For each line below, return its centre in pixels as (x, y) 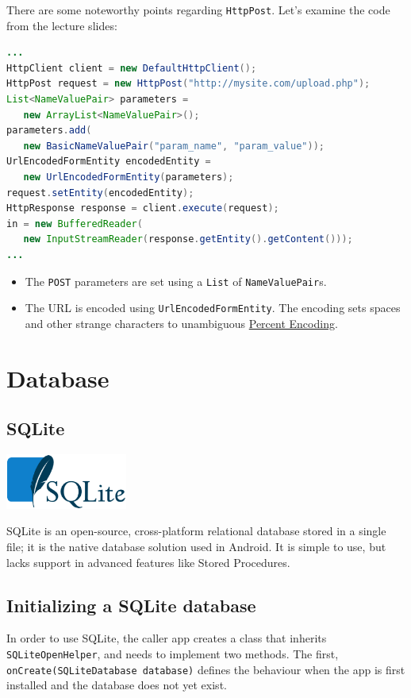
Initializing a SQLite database (131, 605)
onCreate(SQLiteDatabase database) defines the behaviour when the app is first (206, 669)
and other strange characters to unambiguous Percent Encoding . (181, 323)
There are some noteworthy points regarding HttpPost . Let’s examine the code (198, 10)
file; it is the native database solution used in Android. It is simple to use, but (196, 547)
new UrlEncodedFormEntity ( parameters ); (129, 177)
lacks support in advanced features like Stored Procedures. (148, 562)
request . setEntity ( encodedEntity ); (100, 193)
